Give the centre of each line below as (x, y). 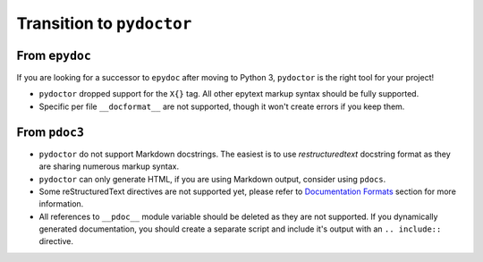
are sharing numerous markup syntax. (109, 166)
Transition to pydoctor (104, 23)
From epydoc (54, 55)
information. (61, 204)
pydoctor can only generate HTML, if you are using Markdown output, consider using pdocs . (212, 179)
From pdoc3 (51, 132)
